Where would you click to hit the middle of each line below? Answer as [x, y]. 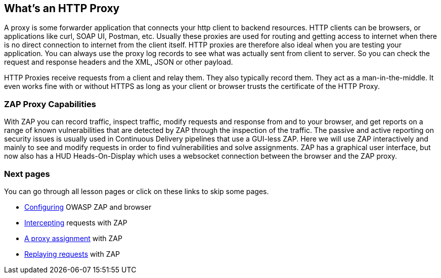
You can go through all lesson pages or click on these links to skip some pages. [137, 191]
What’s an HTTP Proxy [62, 8]
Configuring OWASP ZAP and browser [88, 207]
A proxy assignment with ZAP [73, 238]
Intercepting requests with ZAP [76, 222]
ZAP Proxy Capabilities [50, 104]
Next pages [27, 174]
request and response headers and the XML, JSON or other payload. [119, 62]
